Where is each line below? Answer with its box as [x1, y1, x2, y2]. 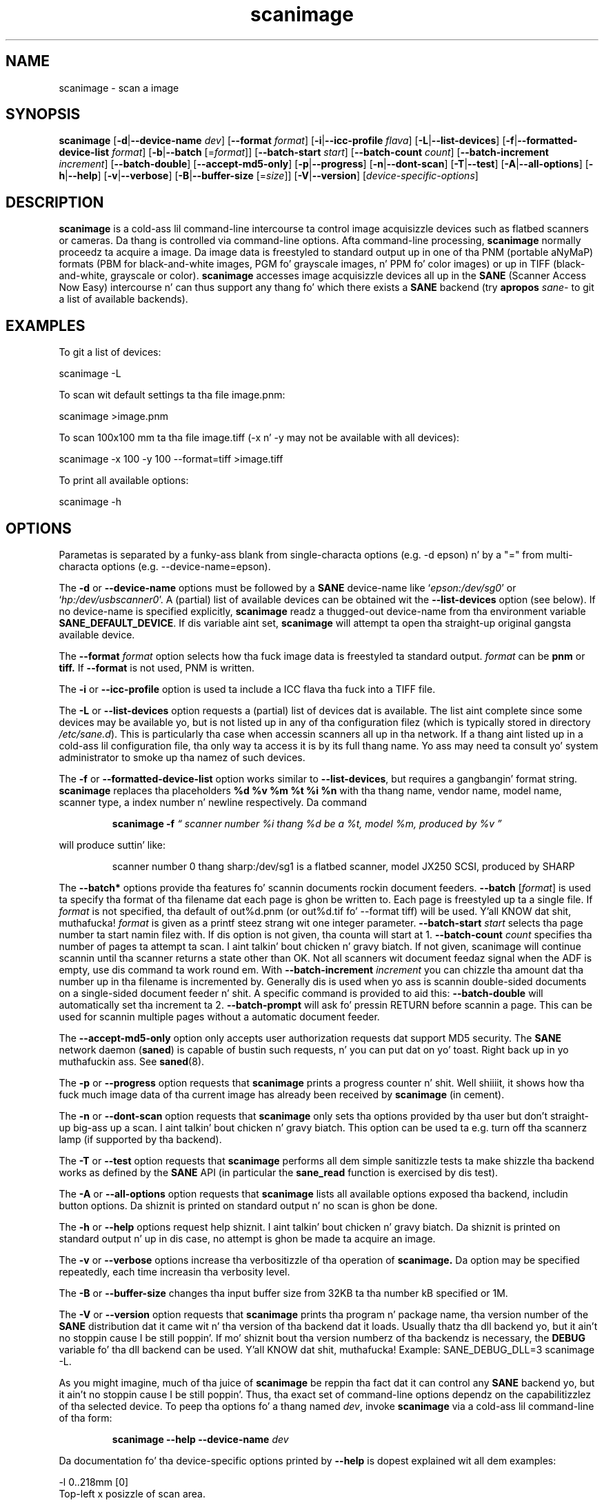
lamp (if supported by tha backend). [59, 1133, 222, 1145]
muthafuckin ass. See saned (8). [59, 1055, 205, 1067]
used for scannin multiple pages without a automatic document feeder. [59, 1010, 380, 1022]
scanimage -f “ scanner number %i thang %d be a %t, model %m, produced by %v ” [112, 817, 502, 829]
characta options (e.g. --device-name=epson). [59, 560, 271, 572]
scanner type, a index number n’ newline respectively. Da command [59, 796, 367, 808]
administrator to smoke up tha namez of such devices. [59, 751, 305, 763]
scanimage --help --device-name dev [112, 1433, 289, 1445]
